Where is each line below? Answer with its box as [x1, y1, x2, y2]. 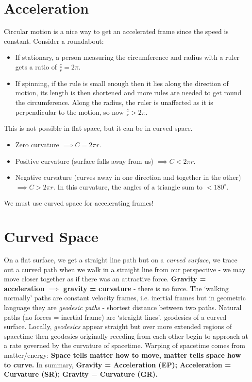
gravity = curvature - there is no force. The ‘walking [63, 283, 229, 293]
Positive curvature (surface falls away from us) [15, 156, 153, 166]
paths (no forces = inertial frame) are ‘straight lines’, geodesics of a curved [4, 312, 227, 322]
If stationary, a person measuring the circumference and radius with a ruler [15, 52, 239, 62]
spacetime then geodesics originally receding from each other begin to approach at [4, 330, 248, 341]
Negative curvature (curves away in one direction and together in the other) [15, 172, 241, 182]
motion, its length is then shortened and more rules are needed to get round [15, 87, 242, 98]
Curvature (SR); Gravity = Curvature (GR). [4, 369, 158, 379]
